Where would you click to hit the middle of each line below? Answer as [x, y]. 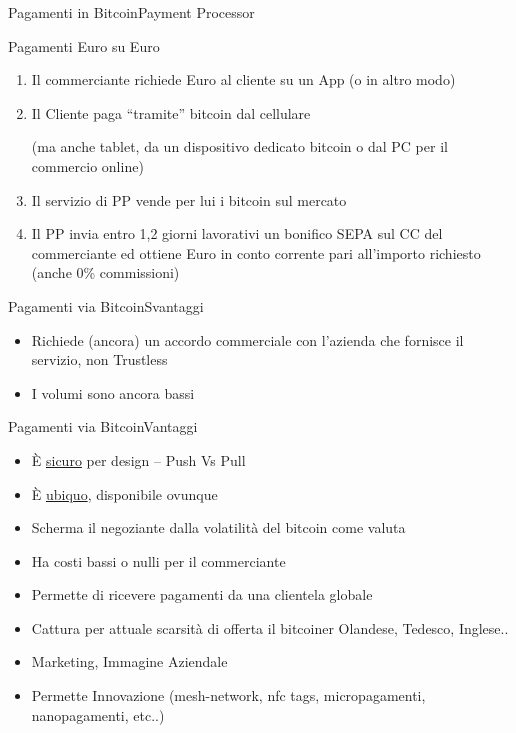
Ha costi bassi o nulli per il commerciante [158, 560]
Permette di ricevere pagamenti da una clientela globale [202, 594]
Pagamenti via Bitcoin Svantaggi [106, 305]
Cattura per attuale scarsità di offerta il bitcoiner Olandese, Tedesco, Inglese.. [270, 627]
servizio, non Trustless [99, 359]
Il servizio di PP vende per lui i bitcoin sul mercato [189, 199]
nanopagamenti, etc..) [98, 714]
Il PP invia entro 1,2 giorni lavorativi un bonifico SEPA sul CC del [237, 233]
